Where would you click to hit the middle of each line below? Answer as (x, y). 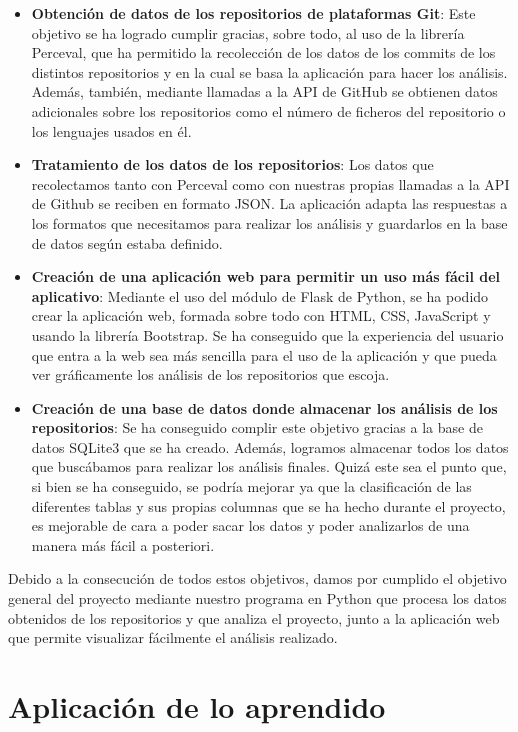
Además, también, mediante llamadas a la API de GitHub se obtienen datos (264, 91)
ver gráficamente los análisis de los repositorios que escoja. (210, 374)
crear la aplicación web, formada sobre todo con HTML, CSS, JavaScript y (261, 315)
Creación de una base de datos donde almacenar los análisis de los (264, 407)
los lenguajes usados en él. (111, 130)
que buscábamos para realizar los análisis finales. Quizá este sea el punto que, (269, 466)
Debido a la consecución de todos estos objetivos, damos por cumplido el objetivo (257, 578)
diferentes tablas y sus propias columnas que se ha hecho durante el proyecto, (268, 505)
